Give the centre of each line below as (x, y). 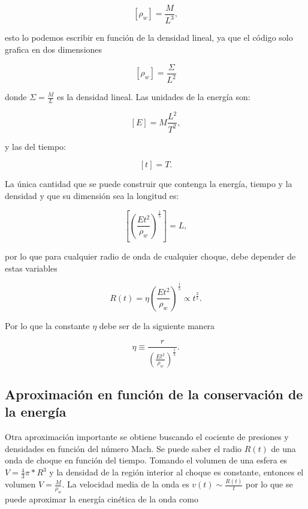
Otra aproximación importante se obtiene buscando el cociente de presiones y (147, 437)
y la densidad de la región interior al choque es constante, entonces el (176, 472)
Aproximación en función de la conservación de (154, 394)
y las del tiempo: (35, 146)
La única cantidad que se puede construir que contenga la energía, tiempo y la (149, 184)
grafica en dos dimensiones (54, 49)
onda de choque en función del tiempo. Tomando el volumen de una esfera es (146, 460)
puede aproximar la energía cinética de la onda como (102, 499)
